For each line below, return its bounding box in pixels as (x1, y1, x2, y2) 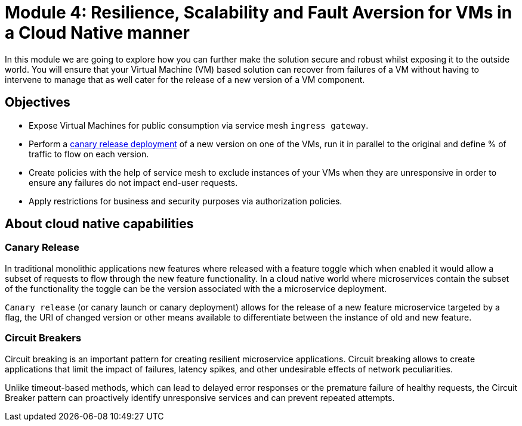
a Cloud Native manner (5, 23, 190, 43)
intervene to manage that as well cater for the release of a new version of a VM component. (5, 74, 365, 85)
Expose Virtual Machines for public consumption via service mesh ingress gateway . (29, 120, 369, 130)
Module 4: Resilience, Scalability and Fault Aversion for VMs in (5, 2, 512, 23)
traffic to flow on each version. (29, 148, 149, 159)
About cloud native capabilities (5, 216, 194, 232)
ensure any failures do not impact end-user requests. (29, 177, 238, 188)
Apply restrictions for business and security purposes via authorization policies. (29, 195, 342, 206)
